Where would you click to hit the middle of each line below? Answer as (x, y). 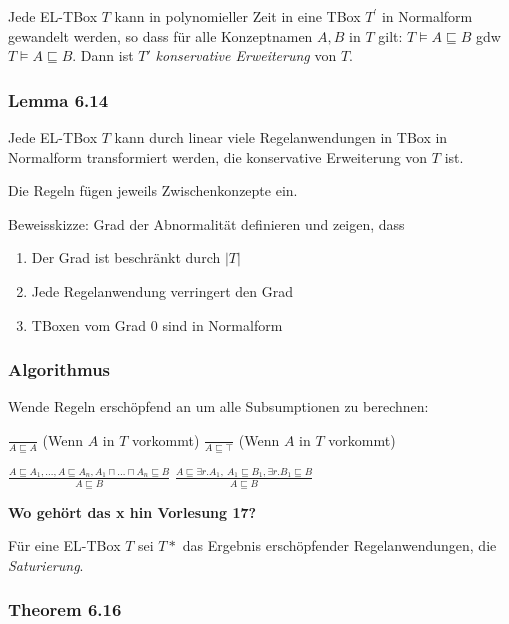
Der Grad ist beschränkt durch (126, 257)
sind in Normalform (222, 324)
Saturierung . (46, 564)
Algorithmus (59, 369)
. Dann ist (103, 55)
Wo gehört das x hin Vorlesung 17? (132, 511)
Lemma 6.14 (58, 99)
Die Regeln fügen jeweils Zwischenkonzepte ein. (153, 190)
